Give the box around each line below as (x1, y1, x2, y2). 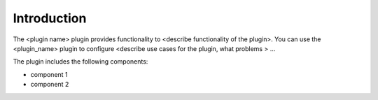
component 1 (30, 70, 68, 78)
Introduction (13, 10, 87, 26)
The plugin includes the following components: (13, 57, 148, 66)
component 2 (30, 80, 69, 89)
